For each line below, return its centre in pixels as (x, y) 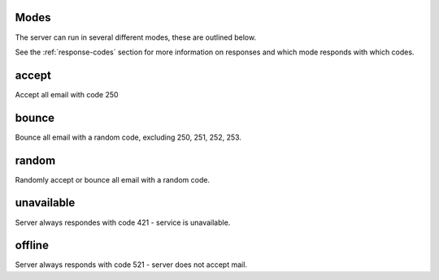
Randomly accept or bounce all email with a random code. (113, 179)
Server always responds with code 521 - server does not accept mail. (131, 265)
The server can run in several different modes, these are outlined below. (135, 37)
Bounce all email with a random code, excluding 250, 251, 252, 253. (128, 137)
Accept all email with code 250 (67, 94)
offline (32, 246)
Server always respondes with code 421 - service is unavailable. (123, 222)
